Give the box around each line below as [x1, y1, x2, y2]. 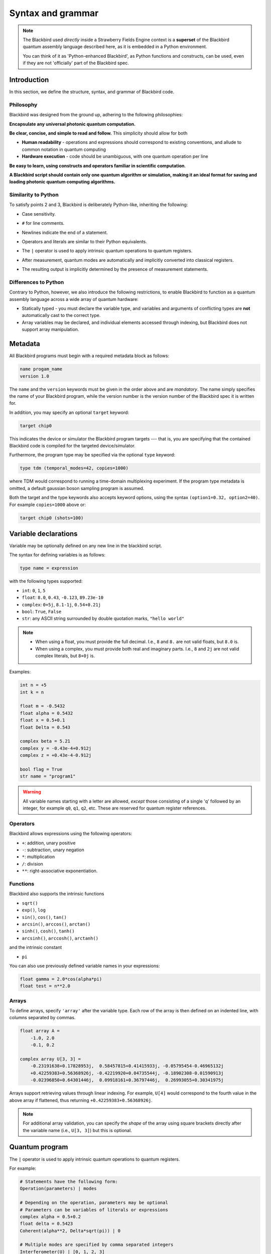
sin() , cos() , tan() [22, 914, 67, 920]
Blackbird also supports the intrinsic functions [9, 891, 104, 897]
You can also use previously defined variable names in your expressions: [9, 963, 160, 969]
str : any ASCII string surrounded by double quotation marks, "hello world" [22, 615, 185, 621]
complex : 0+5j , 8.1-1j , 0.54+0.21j [22, 601, 101, 607]
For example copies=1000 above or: [9, 502, 86, 508]
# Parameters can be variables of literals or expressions [20, 1207, 168, 1212]
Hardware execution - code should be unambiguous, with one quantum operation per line [22, 153, 208, 160]
